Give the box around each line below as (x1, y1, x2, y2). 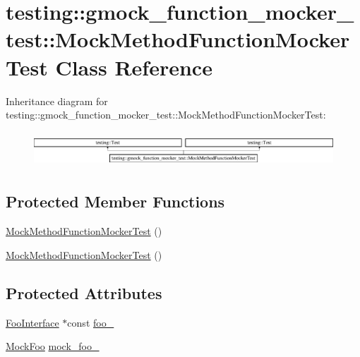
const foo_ (67, 315, 114, 329)
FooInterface (6, 315, 59, 329)
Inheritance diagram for (6, 93, 108, 108)
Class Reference (55, 52, 212, 81)
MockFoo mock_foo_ (6, 339, 100, 353)
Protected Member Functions (6, 190, 225, 212)
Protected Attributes (6, 282, 162, 303)
